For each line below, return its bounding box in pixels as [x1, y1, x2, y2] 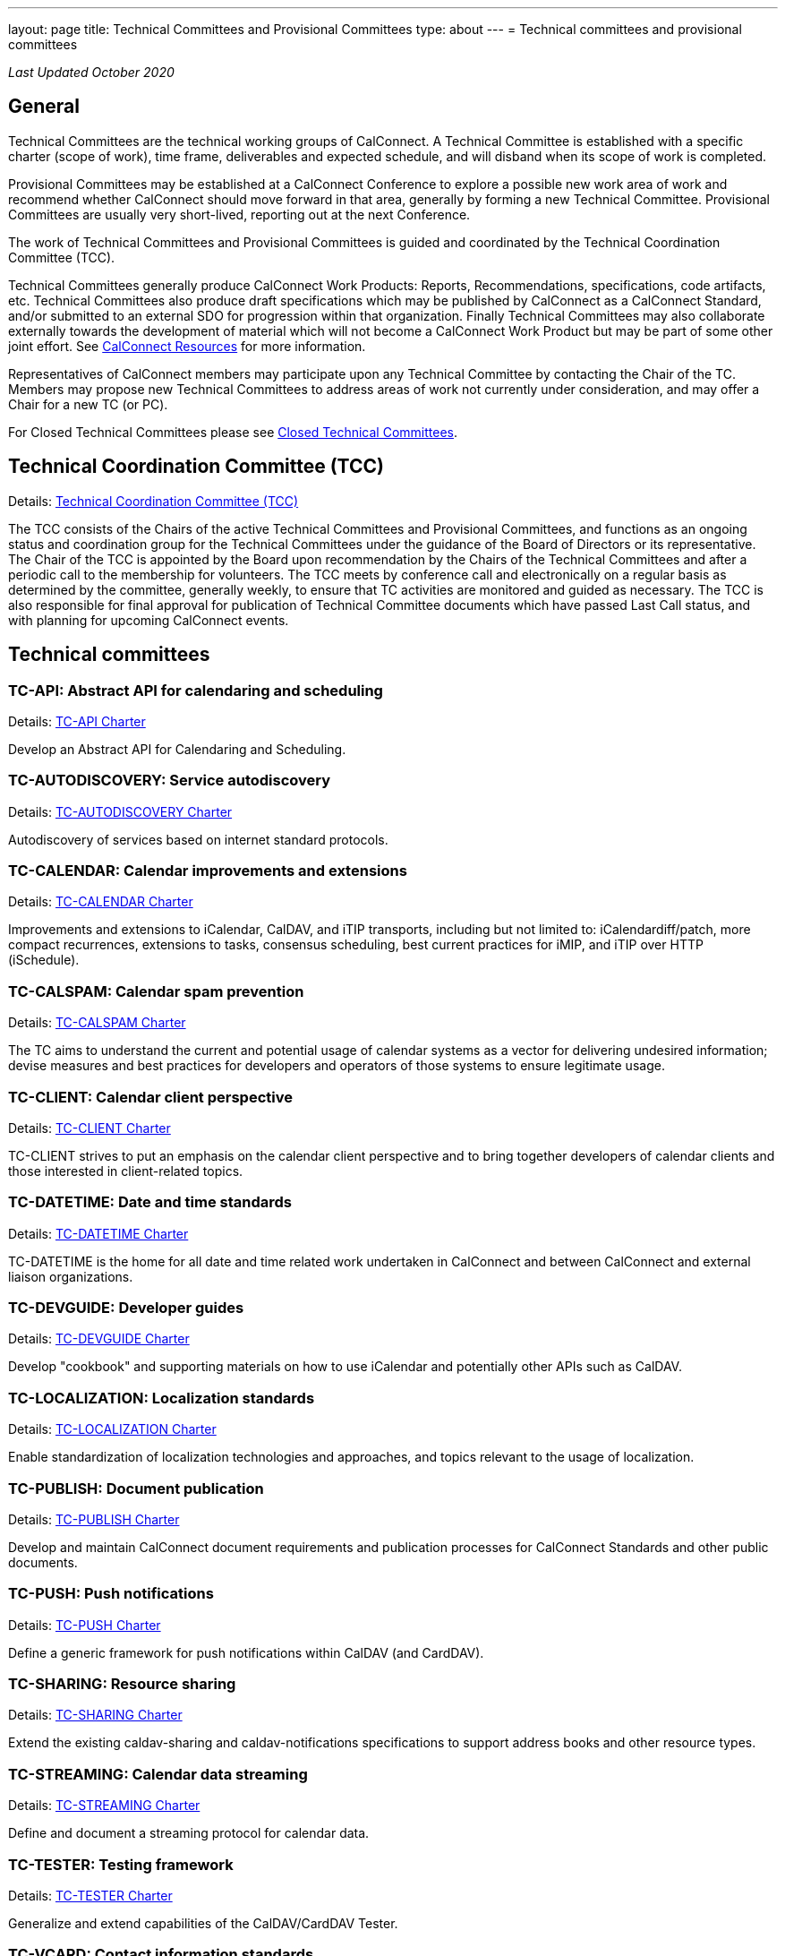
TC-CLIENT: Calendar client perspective [8, 1087, 293, 1106]
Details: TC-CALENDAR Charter [8, 894, 193, 910]
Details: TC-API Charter [8, 713, 146, 729]
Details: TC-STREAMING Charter [8, 1797, 201, 1814]
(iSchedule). [8, 952, 80, 968]
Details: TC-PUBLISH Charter [8, 1511, 180, 1527]
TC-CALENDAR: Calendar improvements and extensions [8, 862, 407, 880]
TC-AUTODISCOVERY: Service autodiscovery [8, 771, 331, 790]
